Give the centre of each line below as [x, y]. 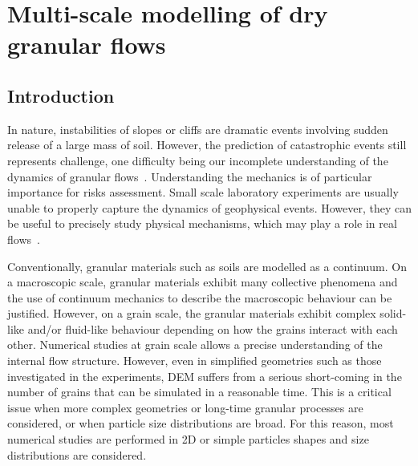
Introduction [61, 95]
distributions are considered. [77, 454]
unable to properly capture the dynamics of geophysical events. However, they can [209, 207]
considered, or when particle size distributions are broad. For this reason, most [201, 423]
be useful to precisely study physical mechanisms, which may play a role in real [202, 223]
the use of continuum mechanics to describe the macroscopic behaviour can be [200, 297]
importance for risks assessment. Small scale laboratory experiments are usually [203, 192]
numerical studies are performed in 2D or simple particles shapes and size [188, 439]
